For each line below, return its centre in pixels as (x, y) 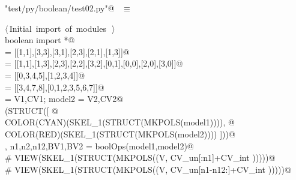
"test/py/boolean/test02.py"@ (60, 8)
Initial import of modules (58, 28)
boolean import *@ (40, 40)
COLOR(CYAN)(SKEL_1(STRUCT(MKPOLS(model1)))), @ (120, 122)
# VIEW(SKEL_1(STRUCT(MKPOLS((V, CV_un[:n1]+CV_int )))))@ (140, 157)
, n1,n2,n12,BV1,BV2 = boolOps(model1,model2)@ (99, 145)
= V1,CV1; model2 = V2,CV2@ (64, 99)
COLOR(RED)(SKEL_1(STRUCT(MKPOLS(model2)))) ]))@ (120, 133)
